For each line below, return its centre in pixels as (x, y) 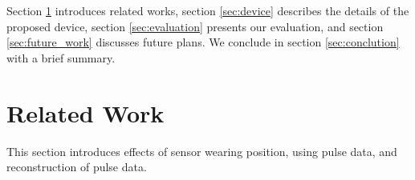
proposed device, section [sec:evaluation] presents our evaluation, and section (195, 26)
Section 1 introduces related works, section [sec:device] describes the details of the (208, 10)
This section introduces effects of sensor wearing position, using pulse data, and (202, 151)
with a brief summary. (61, 57)
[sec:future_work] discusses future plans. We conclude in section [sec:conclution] (203, 42)
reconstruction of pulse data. (77, 167)
